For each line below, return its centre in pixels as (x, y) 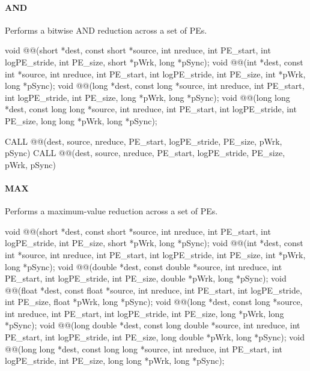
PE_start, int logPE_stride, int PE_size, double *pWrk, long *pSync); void (146, 278)
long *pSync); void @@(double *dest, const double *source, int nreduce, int (144, 266)
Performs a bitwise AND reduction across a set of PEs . (106, 30)
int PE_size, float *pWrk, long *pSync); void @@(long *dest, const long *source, (154, 302)
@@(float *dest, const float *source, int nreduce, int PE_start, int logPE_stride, (153, 290)
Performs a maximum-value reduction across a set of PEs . (111, 211)
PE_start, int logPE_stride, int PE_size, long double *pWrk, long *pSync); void (155, 337)
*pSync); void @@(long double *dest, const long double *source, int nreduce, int (153, 325)
